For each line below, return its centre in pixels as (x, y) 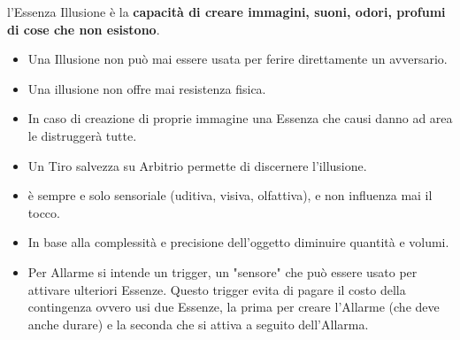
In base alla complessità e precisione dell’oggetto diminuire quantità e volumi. (238, 242)
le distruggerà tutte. (82, 135)
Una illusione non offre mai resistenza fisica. (147, 88)
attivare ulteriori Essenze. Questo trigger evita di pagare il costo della (217, 289)
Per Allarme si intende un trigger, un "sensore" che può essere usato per (222, 271)
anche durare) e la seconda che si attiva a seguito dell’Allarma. (198, 324)
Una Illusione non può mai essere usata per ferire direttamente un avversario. (238, 59)
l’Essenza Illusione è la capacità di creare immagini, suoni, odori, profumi (226, 12)
